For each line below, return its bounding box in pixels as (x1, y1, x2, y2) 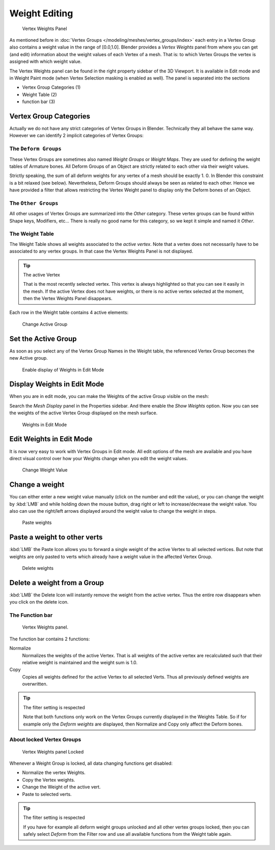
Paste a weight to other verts (9, 533, 103, 542)
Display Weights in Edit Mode (9, 380, 104, 389)
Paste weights (22, 519, 52, 526)
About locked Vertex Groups (9, 736, 81, 743)
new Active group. (9, 355, 48, 361)
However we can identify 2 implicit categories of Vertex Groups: (9, 133, 144, 139)
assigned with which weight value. (9, 59, 82, 65)
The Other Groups (9, 199, 59, 207)
